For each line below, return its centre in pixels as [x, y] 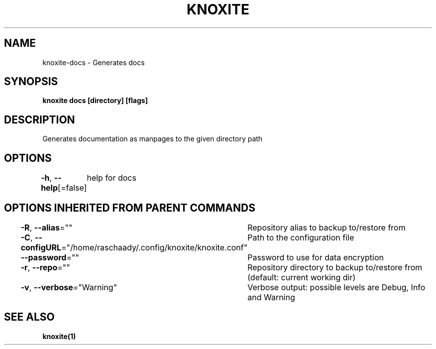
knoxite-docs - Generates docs [94, 62]
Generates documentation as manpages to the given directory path [153, 139]
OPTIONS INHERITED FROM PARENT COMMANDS [130, 208]
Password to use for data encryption [316, 257]
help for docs [111, 178]
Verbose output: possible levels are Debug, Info [336, 287]
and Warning [271, 297]
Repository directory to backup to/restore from [335, 267]
